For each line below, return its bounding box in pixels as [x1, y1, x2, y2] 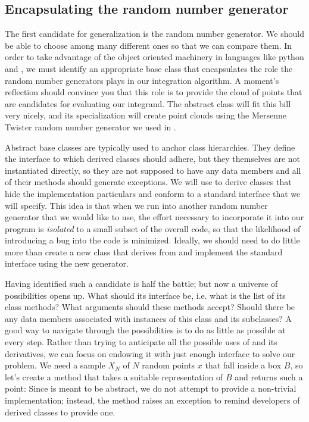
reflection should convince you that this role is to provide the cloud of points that [5, 86, 302, 98]
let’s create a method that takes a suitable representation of [5, 370, 223, 383]
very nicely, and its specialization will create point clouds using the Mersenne [5, 109, 287, 121]
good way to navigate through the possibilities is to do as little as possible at [5, 324, 286, 336]
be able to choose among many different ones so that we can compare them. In [5, 39, 292, 51]
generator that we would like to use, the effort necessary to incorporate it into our [5, 211, 304, 223]
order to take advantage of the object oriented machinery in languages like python [5, 51, 304, 63]
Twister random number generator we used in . [5, 120, 176, 133]
